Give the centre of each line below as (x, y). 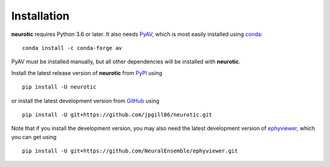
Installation (40, 16)
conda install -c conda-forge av (72, 48)
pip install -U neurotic (59, 87)
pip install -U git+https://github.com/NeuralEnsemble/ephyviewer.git (130, 151)
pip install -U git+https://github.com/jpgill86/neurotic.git (117, 115)
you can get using (34, 137)
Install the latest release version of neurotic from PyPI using (87, 73)
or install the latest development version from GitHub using (86, 101)
